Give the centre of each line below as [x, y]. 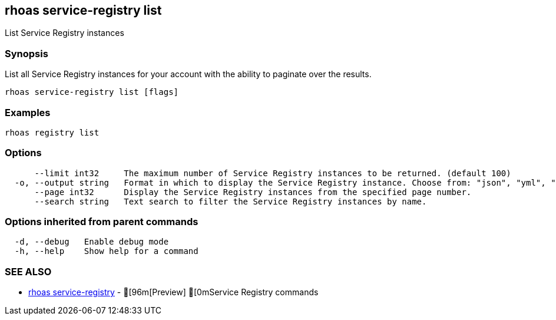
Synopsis [27, 53]
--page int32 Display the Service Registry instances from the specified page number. [253, 192]
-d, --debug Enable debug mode [92, 242]
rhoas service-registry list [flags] [92, 92]
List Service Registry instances [64, 33]
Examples [28, 112]
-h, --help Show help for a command [106, 251]
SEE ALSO [28, 271]
